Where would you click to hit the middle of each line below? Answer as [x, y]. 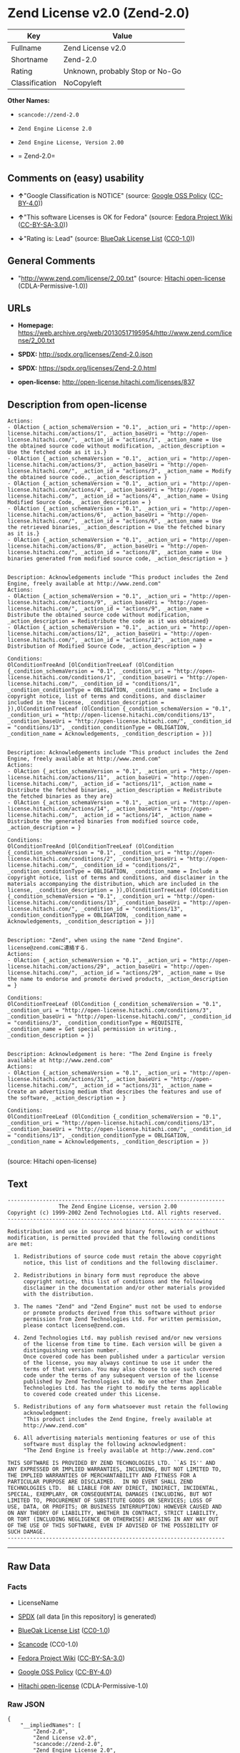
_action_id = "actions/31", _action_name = [147, 1086]
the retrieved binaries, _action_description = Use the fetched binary [116, 528]
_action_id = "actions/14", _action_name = [147, 815]
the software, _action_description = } [67, 1098]
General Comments [51, 261]
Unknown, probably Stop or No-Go [122, 71]
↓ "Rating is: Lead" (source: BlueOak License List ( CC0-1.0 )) [106, 238]
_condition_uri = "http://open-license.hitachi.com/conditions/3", [110, 1011]
